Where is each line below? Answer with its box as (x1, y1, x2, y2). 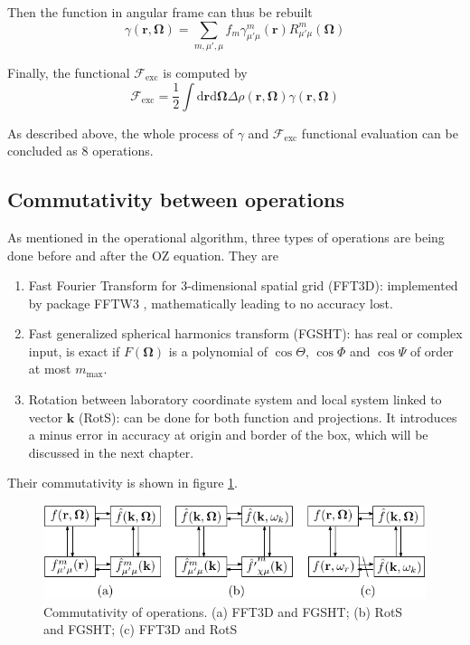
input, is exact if (28, 341, 120, 360)
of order (409, 341, 454, 360)
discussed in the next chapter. (28, 442, 194, 461)
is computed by (163, 62, 248, 81)
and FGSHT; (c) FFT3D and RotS (43, 620, 238, 639)
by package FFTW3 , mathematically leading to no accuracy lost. (28, 293, 393, 312)
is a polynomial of (168, 341, 268, 360)
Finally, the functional (7, 62, 130, 81)
